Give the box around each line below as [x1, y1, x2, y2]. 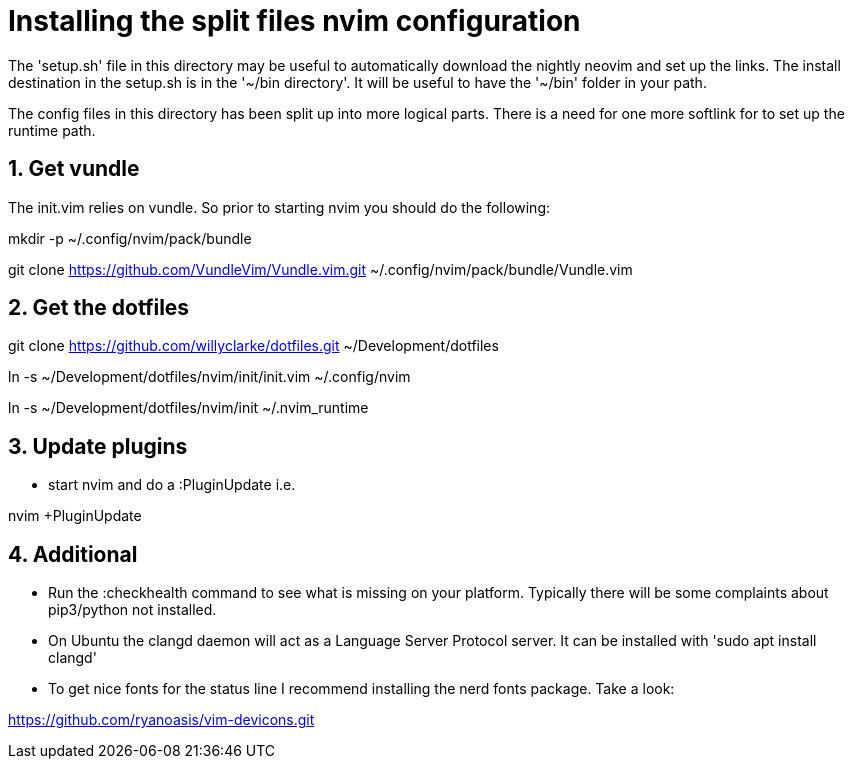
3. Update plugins [8, 433, 188, 459]
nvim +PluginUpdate [8, 507, 142, 525]
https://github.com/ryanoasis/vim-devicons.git [8, 711, 315, 729]
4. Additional [8, 541, 138, 567]
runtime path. [8, 121, 96, 139]
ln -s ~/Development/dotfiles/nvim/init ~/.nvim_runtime [8, 399, 369, 417]
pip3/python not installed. [48, 601, 217, 619]
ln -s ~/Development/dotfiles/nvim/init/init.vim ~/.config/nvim [8, 368, 411, 386]
